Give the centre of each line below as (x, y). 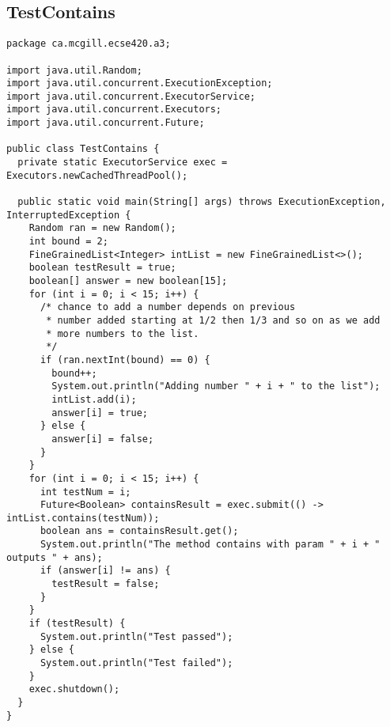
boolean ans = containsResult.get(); (139, 531)
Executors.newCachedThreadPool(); (97, 175)
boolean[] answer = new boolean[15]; (128, 281)
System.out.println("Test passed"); (136, 636)
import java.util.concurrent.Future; (106, 123)
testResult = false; (106, 584)
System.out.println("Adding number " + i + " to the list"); (216, 386)
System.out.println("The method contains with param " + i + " (210, 545)
